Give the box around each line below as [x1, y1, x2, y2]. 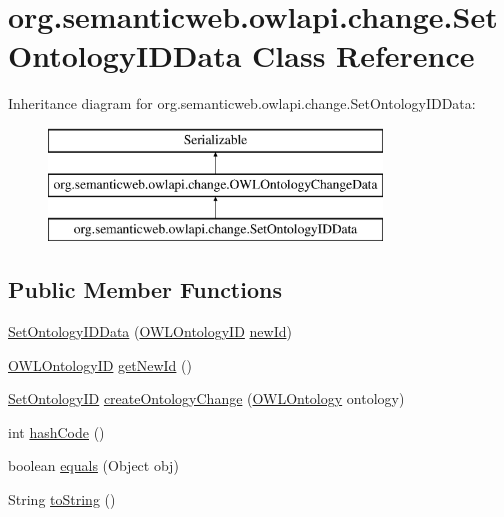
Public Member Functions [8, 274, 282, 305]
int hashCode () [8, 421, 105, 442]
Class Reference [252, 35, 475, 76]
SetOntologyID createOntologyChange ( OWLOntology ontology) [8, 388, 405, 409]
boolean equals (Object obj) [8, 455, 179, 476]
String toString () [8, 489, 116, 510]
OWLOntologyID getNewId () [8, 354, 192, 375]
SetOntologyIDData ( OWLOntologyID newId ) [8, 321, 292, 342]
